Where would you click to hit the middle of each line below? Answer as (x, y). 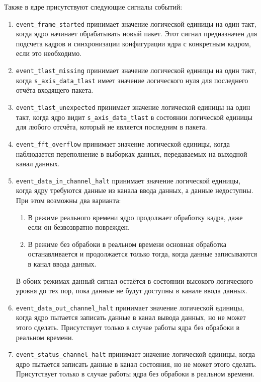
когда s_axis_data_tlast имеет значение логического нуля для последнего (132, 80)
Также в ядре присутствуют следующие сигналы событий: (93, 7)
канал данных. (38, 164)
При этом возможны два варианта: (68, 200)
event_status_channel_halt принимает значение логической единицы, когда (136, 354)
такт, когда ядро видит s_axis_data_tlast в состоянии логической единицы (134, 117)
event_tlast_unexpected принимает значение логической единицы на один (133, 107)
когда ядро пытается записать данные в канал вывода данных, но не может (131, 317)
